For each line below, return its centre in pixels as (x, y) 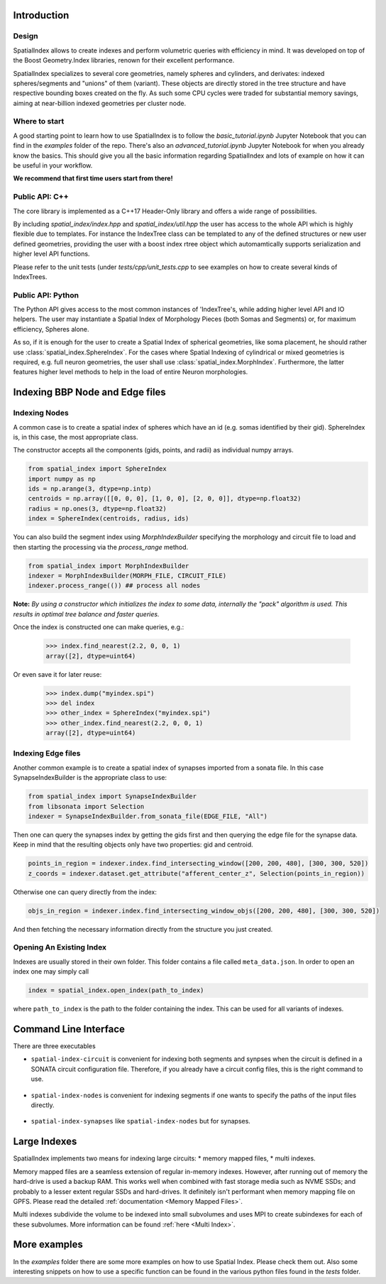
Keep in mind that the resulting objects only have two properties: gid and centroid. (133, 844)
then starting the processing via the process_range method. (101, 547)
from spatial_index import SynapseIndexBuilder (112, 796)
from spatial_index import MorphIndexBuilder (109, 566)
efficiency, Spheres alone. (51, 329)
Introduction (41, 15)
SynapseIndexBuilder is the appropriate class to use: (90, 778)
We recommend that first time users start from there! (93, 178)
